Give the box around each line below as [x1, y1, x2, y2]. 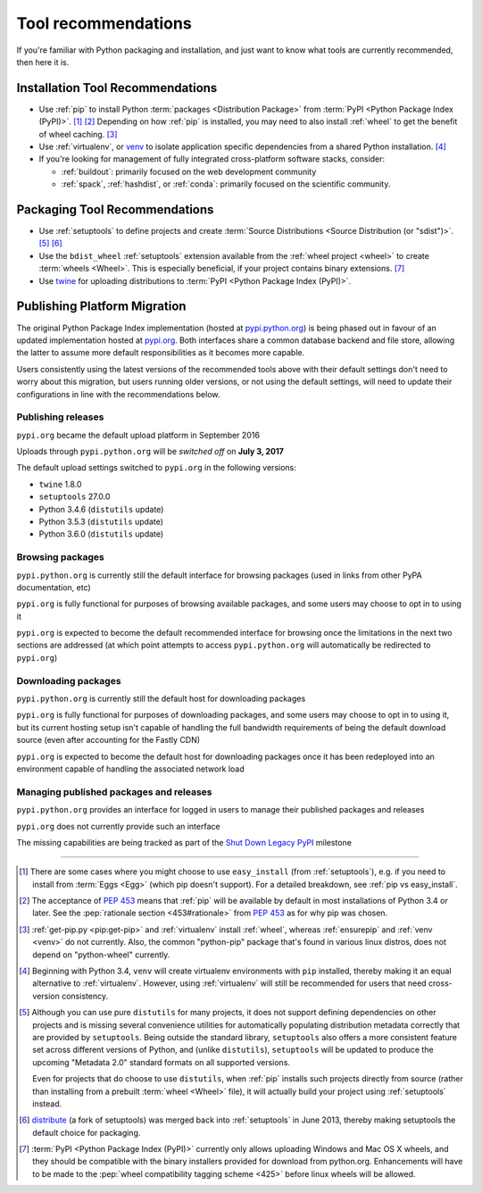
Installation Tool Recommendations [16, 80, 218, 96]
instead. [32, 1098, 62, 1109]
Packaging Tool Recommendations [16, 202, 214, 217]
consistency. [61, 990, 109, 1001]
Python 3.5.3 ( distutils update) [38, 516, 164, 527]
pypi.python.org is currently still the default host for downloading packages [16, 693, 306, 705]
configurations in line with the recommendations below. [16, 388, 220, 399]
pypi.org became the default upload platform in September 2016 [16, 430, 261, 440]
